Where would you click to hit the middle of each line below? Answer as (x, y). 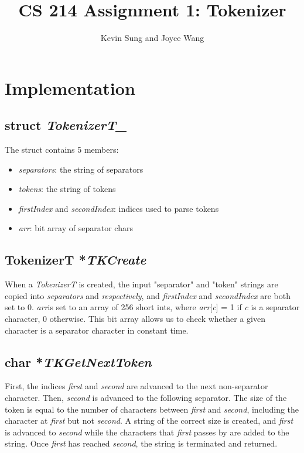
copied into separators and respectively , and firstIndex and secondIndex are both (148, 295)
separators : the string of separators (81, 169)
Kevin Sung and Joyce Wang (152, 38)
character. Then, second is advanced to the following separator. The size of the (146, 398)
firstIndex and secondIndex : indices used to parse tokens (119, 208)
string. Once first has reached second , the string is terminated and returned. (141, 443)
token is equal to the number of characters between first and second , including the (152, 409)
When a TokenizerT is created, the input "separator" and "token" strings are (141, 284)
